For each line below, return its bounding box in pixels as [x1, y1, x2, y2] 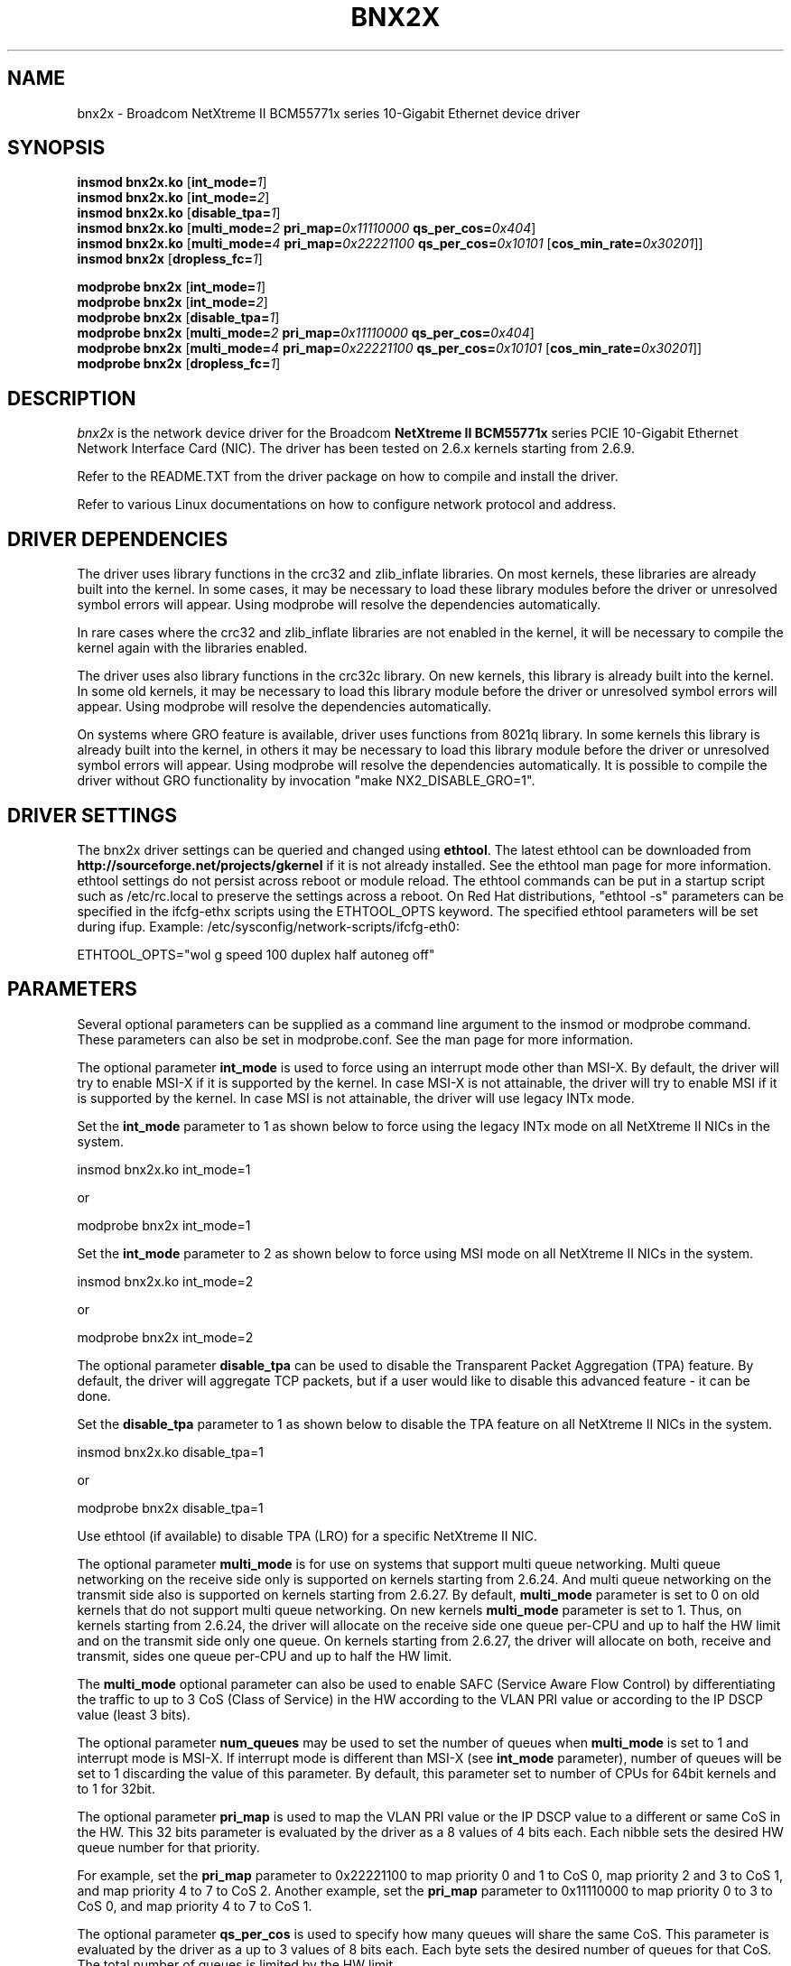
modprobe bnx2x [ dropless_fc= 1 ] [77, 356, 281, 372]
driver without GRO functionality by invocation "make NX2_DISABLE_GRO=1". [77, 773, 535, 789]
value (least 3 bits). [77, 1706, 191, 1722]
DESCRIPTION [7, 386, 136, 410]
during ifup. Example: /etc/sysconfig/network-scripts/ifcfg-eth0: [77, 918, 460, 934]
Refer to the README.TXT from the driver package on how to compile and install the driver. [77, 468, 619, 485]
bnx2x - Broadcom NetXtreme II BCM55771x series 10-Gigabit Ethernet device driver [77, 105, 581, 121]
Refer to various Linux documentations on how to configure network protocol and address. [77, 496, 617, 513]
